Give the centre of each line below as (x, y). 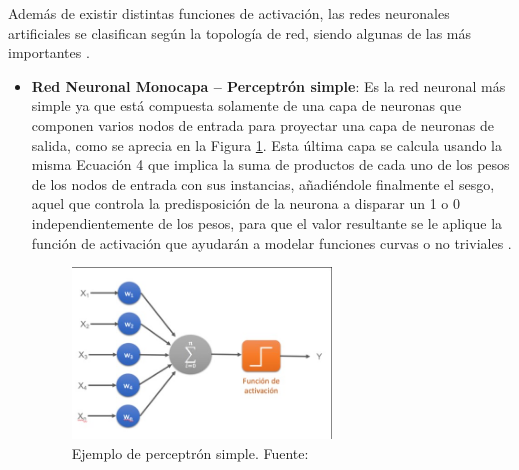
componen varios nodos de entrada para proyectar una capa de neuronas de (262, 124)
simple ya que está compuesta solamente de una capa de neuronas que (246, 105)
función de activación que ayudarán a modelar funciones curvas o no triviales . (271, 242)
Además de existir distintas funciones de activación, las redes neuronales (229, 13)
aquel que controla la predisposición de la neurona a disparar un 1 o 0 (246, 203)
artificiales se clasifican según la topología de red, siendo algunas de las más (240, 32)
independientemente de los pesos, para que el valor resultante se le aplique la (267, 222)
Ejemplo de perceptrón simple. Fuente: (190, 452)
